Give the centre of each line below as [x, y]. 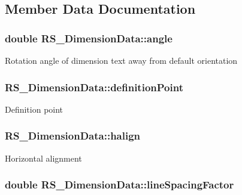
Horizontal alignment [43, 158]
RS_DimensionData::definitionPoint [94, 87]
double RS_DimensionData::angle [89, 38]
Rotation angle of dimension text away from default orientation [121, 60]
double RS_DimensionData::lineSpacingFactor [120, 185]
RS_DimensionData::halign [73, 136]
